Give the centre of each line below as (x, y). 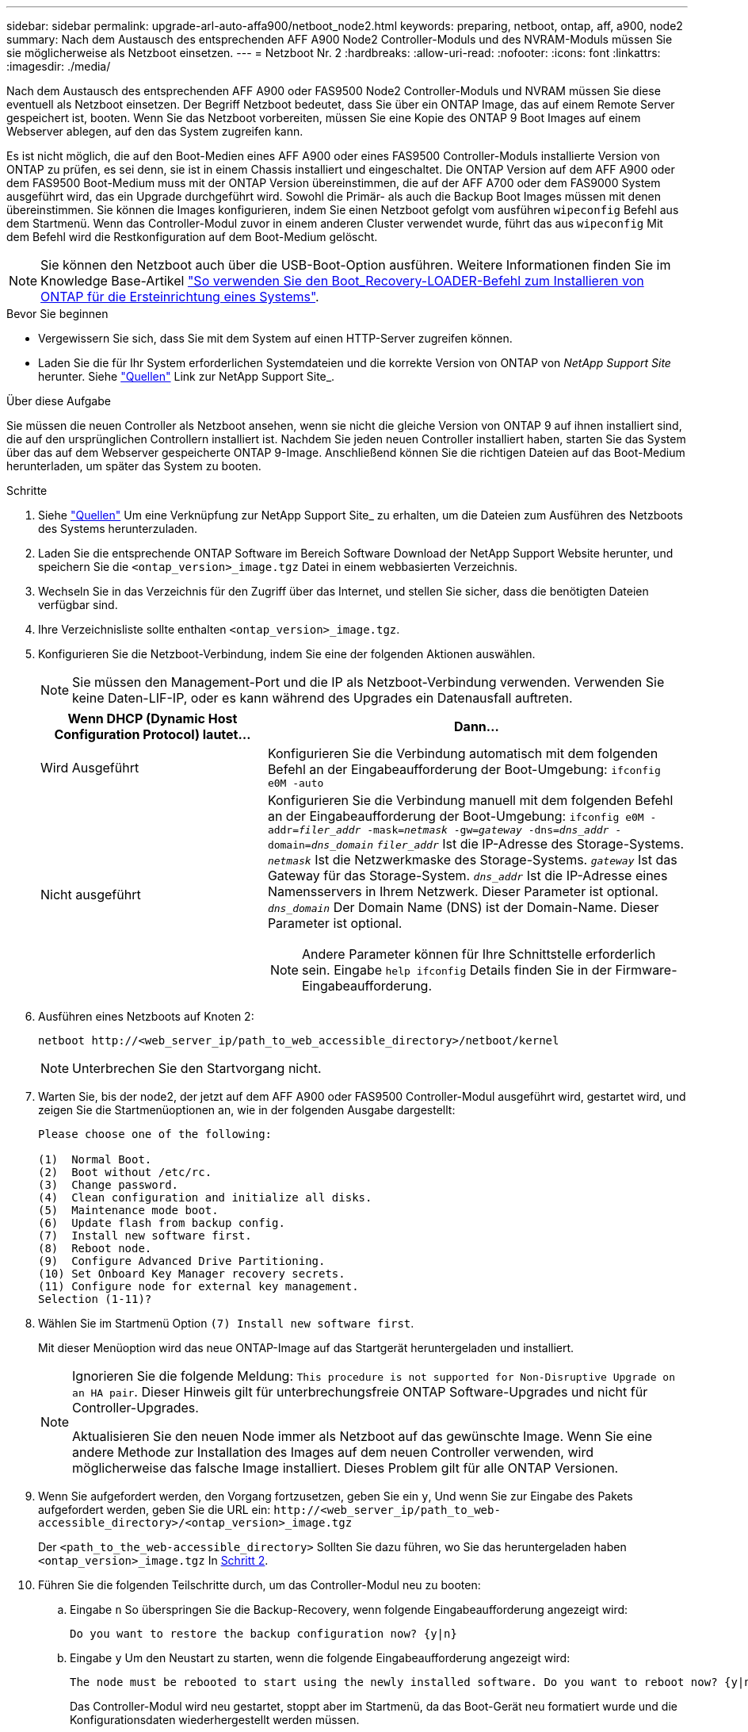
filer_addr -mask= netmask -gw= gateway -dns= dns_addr (454, 830)
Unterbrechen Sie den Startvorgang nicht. (197, 1068)
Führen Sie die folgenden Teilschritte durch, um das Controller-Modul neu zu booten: (260, 1585)
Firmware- (646, 970)
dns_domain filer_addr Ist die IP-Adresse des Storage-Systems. (498, 844)
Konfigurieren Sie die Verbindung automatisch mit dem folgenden (463, 753)
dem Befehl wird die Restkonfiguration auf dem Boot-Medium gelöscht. (192, 237)
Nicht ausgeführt (91, 894)
